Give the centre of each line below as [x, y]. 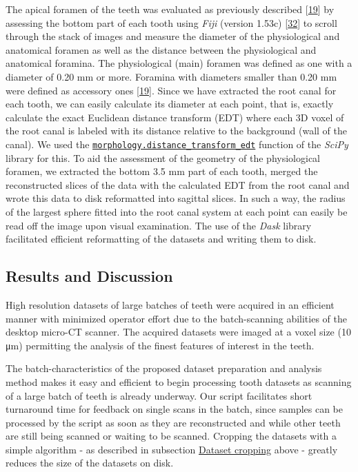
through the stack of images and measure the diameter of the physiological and [173, 36]
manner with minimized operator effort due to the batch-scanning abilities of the [176, 318]
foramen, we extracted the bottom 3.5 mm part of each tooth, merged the [162, 171]
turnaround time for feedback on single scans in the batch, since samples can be [175, 409]
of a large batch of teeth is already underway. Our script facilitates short [159, 395]
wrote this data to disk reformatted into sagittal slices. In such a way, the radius [176, 198]
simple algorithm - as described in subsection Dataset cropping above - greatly [172, 449]
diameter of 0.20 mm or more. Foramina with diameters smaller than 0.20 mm [171, 76]
